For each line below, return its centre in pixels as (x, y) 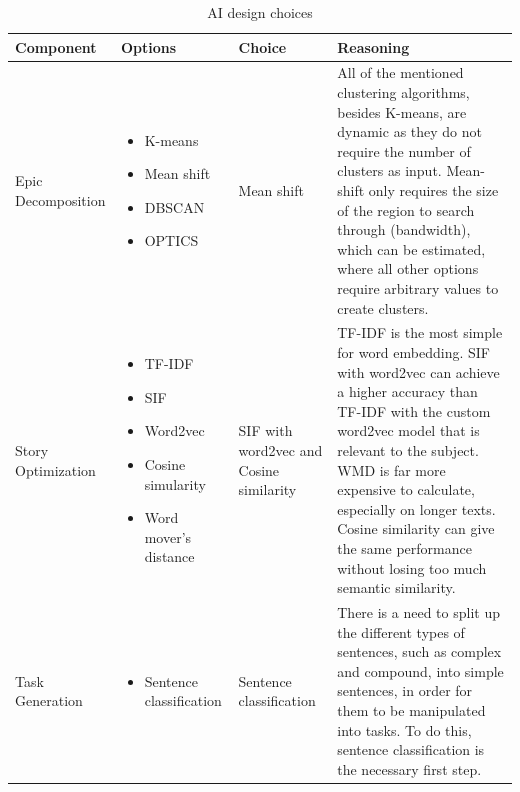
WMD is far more (391, 469)
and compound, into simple (420, 670)
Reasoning (373, 46)
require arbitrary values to (418, 287)
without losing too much (412, 567)
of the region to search (406, 209)
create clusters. (383, 307)
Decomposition (60, 199)
